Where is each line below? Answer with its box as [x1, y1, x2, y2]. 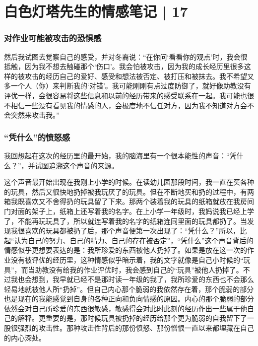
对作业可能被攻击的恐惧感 [4, 32, 102, 44]
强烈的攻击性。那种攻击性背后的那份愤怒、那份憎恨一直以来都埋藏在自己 [17, 323, 254, 333]
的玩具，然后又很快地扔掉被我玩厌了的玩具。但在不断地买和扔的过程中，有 [4, 186, 247, 197]
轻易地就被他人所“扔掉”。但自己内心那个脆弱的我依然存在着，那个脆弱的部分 [4, 283, 254, 294]
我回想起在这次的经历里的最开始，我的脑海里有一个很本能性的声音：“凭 [4, 150, 237, 160]
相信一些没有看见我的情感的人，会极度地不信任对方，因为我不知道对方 [10, 100, 240, 110]
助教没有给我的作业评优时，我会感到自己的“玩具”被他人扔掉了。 [35, 264, 243, 275]
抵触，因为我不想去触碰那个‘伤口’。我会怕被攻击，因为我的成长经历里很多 [4, 61, 244, 71]
